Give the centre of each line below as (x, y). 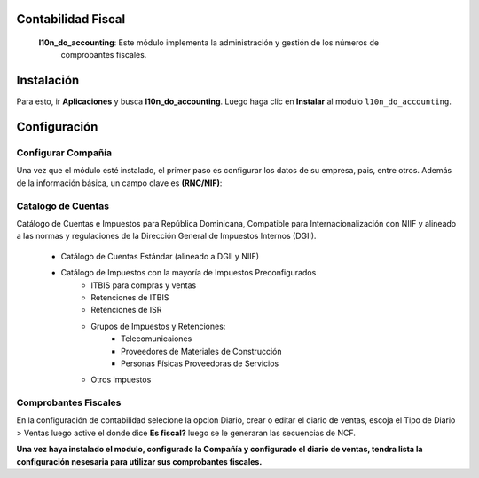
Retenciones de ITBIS (130, 297)
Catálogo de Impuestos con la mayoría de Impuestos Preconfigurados (188, 273)
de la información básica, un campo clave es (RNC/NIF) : (119, 183)
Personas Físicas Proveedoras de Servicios (200, 363)
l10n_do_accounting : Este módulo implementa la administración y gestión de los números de (209, 43)
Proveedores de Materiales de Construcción (201, 351)
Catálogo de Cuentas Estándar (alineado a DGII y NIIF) (160, 256)
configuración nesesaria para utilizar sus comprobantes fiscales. (139, 461)
